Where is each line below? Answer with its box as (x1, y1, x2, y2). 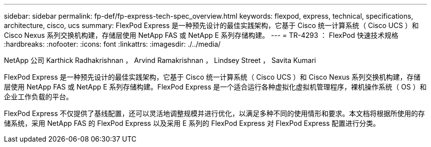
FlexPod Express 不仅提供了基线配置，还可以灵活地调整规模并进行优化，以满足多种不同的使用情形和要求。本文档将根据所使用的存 (4, 109, 425, 118)
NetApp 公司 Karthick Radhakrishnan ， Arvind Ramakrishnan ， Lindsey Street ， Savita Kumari (4, 56, 316, 64)
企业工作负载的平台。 (4, 92, 73, 101)
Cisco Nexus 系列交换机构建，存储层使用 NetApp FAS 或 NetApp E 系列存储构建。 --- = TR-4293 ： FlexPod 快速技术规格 (4, 31, 399, 39)
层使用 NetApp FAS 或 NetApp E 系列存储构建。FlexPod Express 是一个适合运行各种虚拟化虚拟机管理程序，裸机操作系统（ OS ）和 (4, 83, 427, 91)
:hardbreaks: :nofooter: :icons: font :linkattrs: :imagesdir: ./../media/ (4, 40, 221, 48)
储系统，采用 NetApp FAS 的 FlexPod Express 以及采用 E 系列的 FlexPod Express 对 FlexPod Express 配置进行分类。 (4, 119, 380, 127)
